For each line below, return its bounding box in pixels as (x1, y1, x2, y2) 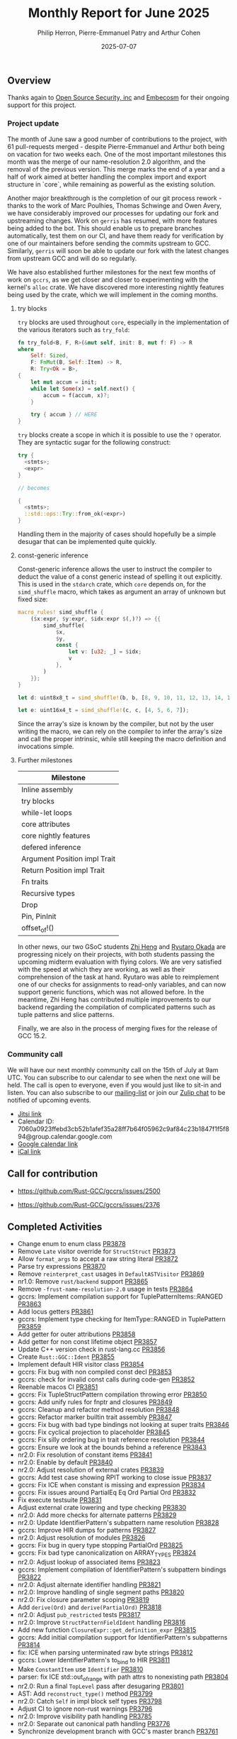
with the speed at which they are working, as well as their (17, 965, 185, 974)
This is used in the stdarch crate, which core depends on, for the (17, 580, 207, 589)
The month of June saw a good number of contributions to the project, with (7, 135, 228, 143)
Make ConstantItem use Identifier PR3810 (17, 1665, 144, 1673)
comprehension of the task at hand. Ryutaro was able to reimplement (17, 973, 219, 982)
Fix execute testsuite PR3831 (17, 1496, 102, 1504)
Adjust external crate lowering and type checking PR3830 (17, 1504, 187, 1512)
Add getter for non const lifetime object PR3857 (17, 1338, 158, 1346)
